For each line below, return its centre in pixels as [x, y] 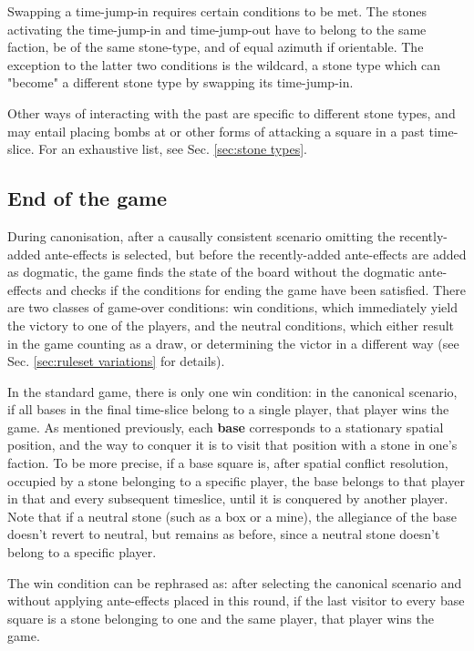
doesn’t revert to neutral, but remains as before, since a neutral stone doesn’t [224, 534]
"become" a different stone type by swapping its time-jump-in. [180, 82]
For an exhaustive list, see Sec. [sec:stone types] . [173, 149]
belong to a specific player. [82, 552]
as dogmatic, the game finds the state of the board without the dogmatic [211, 272]
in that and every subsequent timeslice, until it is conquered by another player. [228, 498]
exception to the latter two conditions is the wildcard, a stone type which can [224, 64]
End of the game [88, 198]
